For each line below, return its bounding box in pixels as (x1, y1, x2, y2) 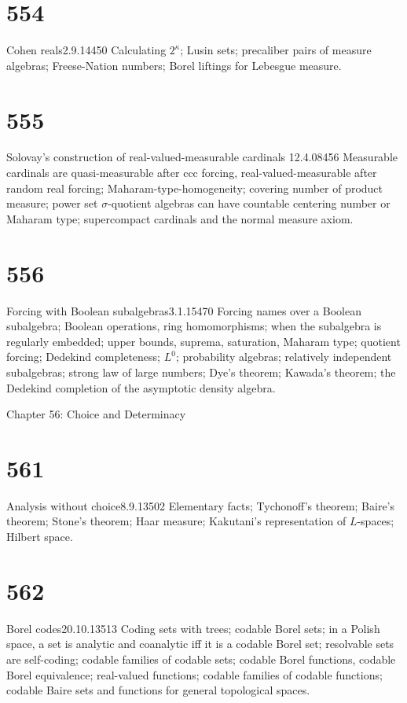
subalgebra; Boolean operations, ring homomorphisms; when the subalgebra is (6, 318, 382, 334)
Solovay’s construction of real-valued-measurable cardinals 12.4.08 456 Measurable (6, 149, 398, 165)
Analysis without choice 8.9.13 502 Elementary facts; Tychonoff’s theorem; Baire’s (6, 497, 395, 513)
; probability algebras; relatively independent (175, 348, 392, 365)
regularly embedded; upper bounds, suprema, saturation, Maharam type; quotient (6, 333, 401, 349)
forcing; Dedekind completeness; (6, 348, 160, 365)
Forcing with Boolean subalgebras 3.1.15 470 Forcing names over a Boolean (6, 302, 361, 318)
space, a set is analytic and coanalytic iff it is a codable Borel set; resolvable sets (6, 635, 394, 652)
